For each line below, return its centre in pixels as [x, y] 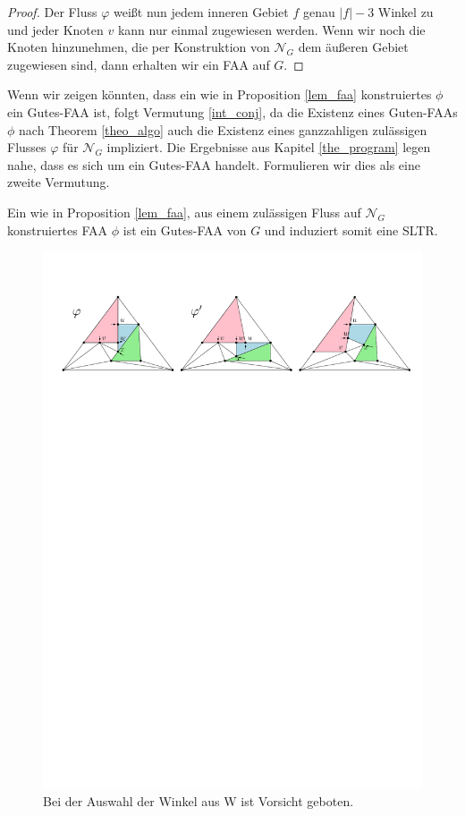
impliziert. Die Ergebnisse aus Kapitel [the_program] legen [269, 147]
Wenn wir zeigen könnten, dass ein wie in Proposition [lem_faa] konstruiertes [220, 94]
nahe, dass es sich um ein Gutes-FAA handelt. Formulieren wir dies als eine [214, 164]
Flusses [27, 147]
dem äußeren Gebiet [353, 47]
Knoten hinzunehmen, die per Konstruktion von [139, 47]
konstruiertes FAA [58, 229]
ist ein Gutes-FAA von [185, 229]
